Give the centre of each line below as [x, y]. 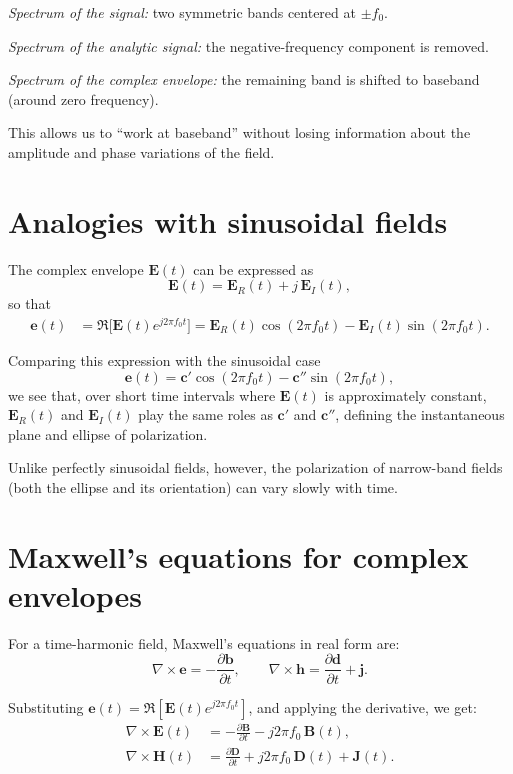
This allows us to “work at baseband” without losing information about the [239, 132]
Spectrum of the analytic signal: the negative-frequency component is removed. [248, 45]
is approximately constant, [405, 394]
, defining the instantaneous [420, 414]
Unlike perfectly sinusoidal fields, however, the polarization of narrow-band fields [255, 467]
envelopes [75, 594]
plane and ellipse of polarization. [108, 433]
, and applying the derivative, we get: [362, 706]
